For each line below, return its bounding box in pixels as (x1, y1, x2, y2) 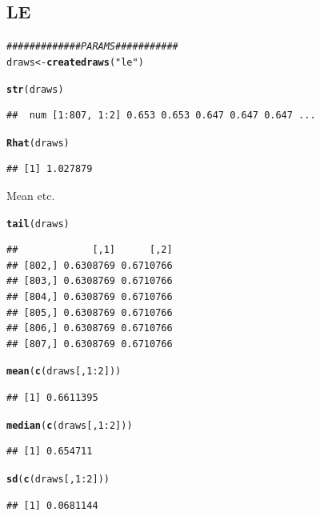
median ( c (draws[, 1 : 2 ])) (6, 419, 133, 431)
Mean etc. (6, 187, 55, 204)
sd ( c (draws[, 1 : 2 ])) (6, 473, 110, 485)
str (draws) (6, 83, 64, 95)
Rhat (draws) (6, 137, 70, 149)
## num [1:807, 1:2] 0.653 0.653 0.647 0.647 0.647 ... (6, 110, 316, 122)
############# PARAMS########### (6, 41, 178, 53)
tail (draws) (6, 218, 70, 230)
